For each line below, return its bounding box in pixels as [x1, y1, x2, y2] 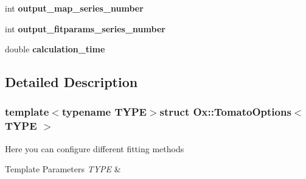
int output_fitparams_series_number [5, 22, 165, 35]
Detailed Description [5, 72, 138, 91]
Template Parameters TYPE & [5, 163, 121, 175]
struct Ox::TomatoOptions [159, 104, 291, 119]
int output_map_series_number [5, 2, 144, 14]
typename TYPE [61, 104, 147, 119]
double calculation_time [5, 43, 105, 55]
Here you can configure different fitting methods [5, 142, 184, 155]
